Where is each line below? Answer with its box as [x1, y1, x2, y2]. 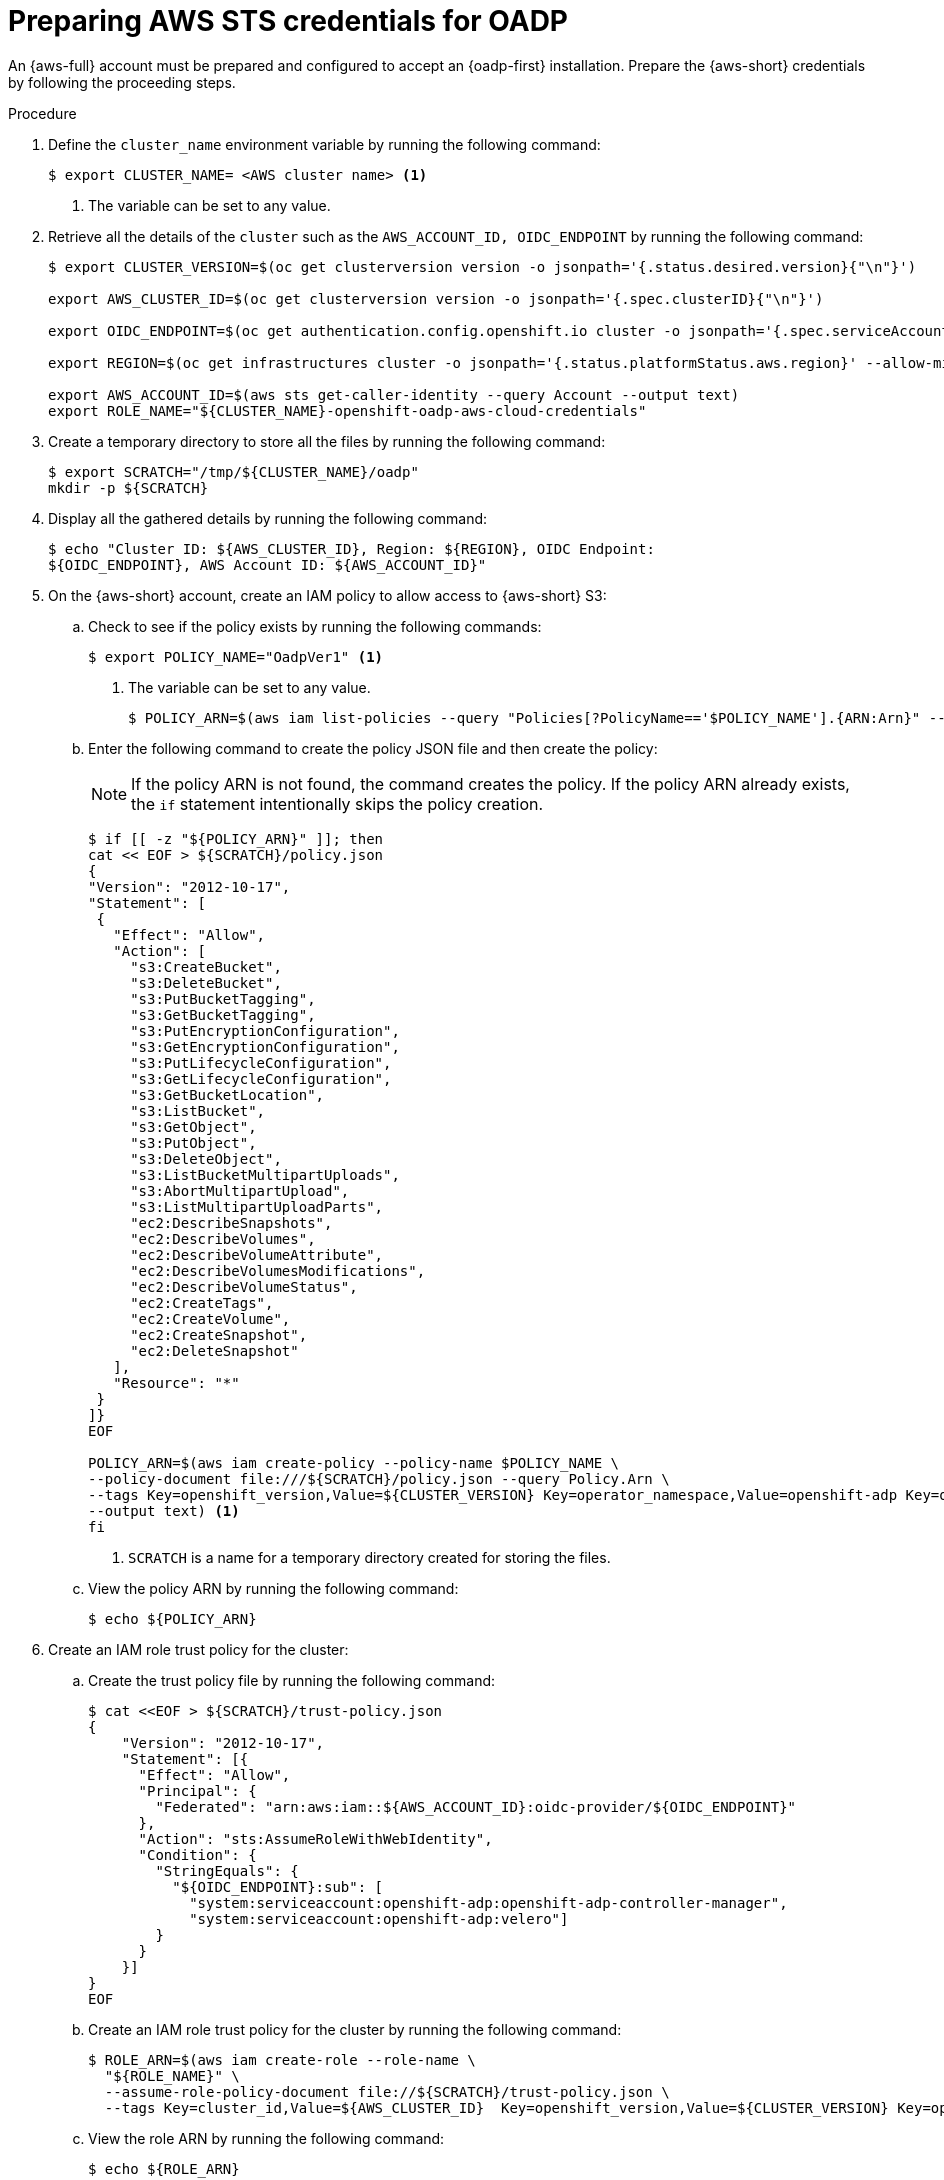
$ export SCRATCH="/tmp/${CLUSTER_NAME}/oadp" [48, 463, 419, 480]
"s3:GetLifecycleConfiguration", [130, 1070, 392, 1087]
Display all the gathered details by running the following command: [48, 509, 488, 527]
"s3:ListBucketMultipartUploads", [130, 1166, 400, 1183]
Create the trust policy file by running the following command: [88, 1671, 496, 1689]
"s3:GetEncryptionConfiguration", [130, 1038, 400, 1055]
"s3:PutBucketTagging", [130, 990, 316, 1007]
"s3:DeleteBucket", [130, 974, 282, 991]
